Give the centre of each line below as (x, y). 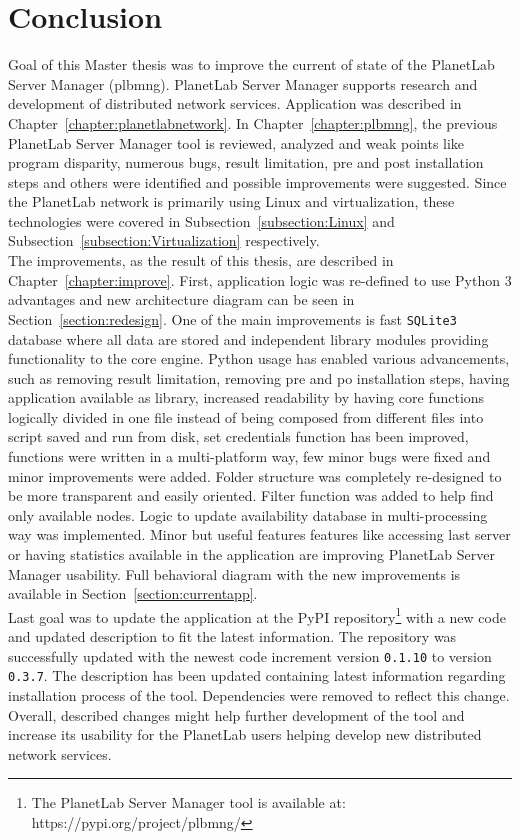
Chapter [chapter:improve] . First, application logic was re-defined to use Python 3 (260, 279)
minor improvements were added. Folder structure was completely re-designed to (255, 475)
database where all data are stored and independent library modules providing (248, 338)
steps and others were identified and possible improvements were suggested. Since (257, 181)
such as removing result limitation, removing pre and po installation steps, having (259, 377)
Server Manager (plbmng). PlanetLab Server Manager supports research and (243, 83)
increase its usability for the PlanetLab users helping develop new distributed (245, 734)
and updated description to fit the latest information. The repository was (232, 636)
